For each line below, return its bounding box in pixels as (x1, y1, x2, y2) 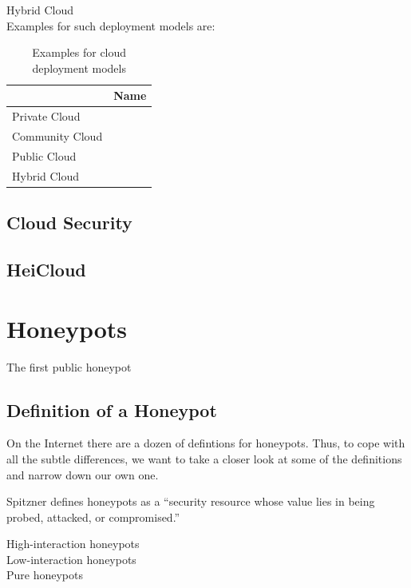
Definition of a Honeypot (6, 397, 217, 422)
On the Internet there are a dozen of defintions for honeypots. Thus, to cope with (6, 435, 405, 451)
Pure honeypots (6, 566, 83, 583)
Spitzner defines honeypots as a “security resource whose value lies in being (6, 493, 375, 510)
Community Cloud (12, 128, 103, 145)
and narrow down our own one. (6, 466, 159, 483)
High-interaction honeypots (6, 535, 140, 552)
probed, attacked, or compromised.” (6, 508, 180, 525)
